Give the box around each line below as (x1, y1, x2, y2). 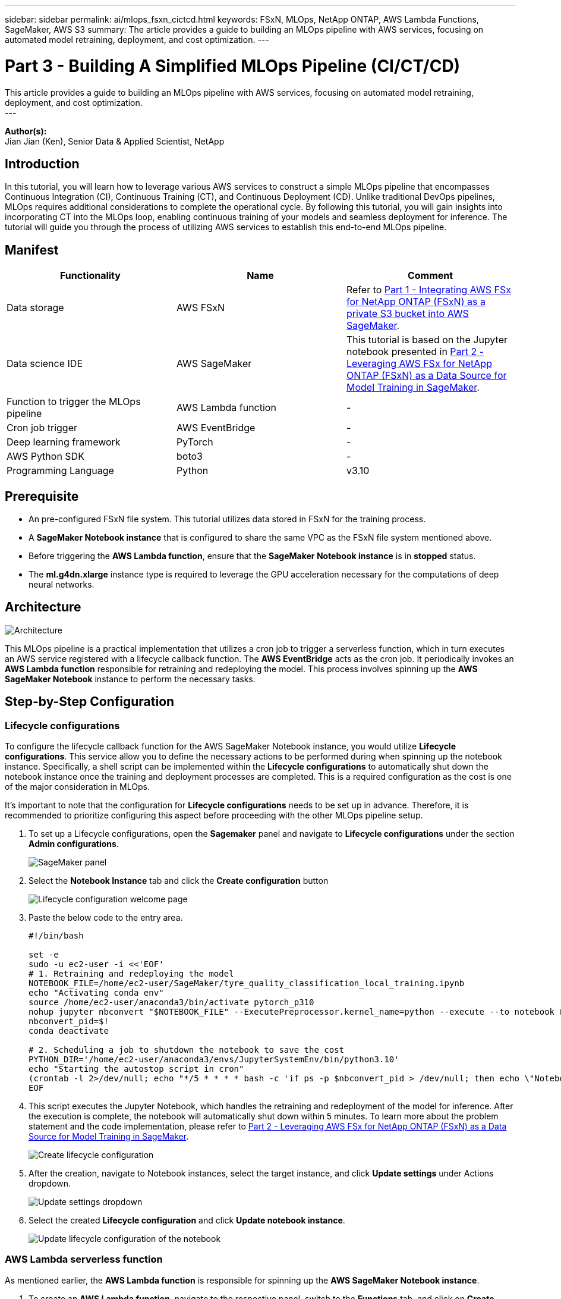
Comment (407, 269, 453, 282)
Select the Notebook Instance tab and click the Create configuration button (29, 876, 329, 886)
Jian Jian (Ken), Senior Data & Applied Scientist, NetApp (5, 136, 225, 146)
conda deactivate (29, 1026, 109, 1036)
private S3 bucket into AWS (346, 308, 469, 320)
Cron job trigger (7, 422, 78, 434)
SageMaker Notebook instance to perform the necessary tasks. (5, 673, 256, 684)
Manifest (5, 242, 59, 258)
